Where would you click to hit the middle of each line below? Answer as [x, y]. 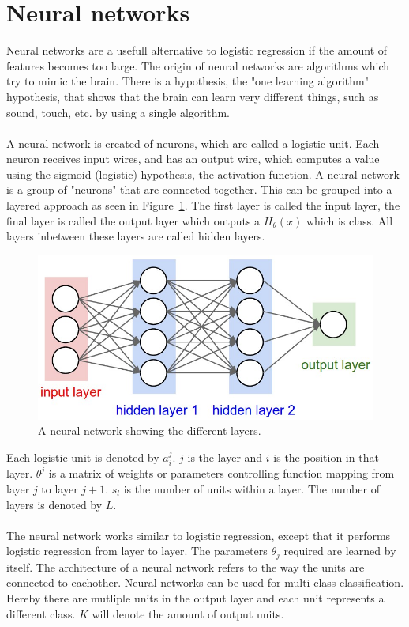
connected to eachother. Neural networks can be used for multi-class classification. [205, 582]
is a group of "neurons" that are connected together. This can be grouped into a [199, 189]
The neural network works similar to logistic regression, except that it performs [199, 535]
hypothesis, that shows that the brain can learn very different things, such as [193, 96]
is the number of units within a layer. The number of [251, 489]
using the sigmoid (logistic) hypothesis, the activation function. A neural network [203, 174]
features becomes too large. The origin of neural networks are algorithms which [198, 65]
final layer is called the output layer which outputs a [133, 220]
